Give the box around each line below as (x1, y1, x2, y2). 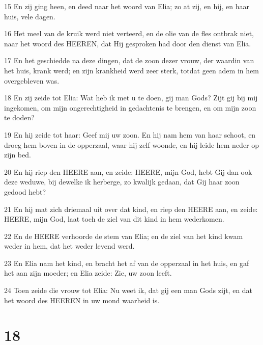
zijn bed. (4, 149, 31, 160)
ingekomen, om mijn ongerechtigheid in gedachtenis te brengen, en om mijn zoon (4, 102, 256, 113)
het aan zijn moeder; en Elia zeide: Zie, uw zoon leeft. (4, 268, 172, 278)
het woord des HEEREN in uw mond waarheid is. (4, 295, 160, 305)
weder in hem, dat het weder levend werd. (4, 241, 135, 251)
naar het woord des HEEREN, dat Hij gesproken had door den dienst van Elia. (4, 38, 251, 48)
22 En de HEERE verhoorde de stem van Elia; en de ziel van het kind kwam (4, 230, 243, 241)
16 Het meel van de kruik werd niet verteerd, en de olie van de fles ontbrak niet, (4, 28, 254, 39)
